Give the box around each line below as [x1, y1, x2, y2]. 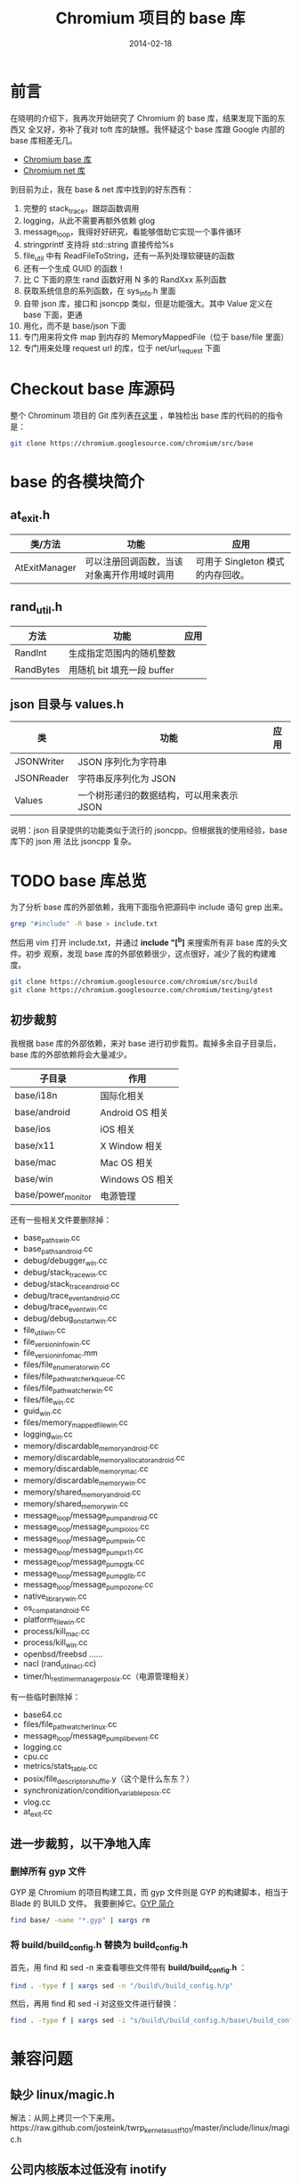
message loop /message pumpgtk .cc [22, 1556, 145, 1568]
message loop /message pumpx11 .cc [22, 1544, 144, 1557]
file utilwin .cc [22, 1324, 66, 1337]
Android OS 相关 [100, 1106, 169, 1119]
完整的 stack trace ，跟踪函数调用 [22, 202, 140, 216]
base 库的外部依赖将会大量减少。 [10, 1048, 133, 1060]
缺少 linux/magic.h [10, 2087, 115, 2102]
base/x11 [14, 1139, 55, 1152]
